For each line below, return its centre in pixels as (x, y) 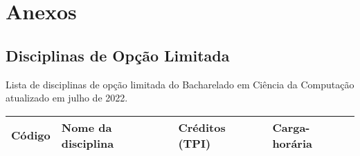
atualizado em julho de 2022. (67, 98)
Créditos (202, 127)
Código (31, 135)
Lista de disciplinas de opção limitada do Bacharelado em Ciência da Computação (180, 84)
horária (292, 143)
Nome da (87, 127)
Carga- (291, 127)
